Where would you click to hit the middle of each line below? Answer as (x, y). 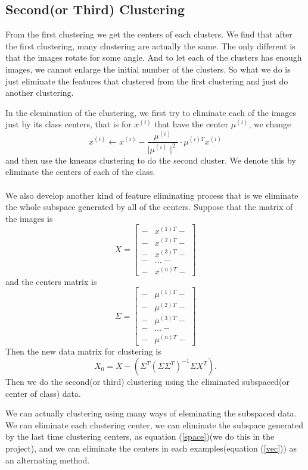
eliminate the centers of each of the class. (80, 172)
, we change (270, 124)
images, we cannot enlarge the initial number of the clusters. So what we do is (148, 69)
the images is (29, 218)
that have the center (192, 124)
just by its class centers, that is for (69, 124)
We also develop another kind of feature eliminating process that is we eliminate (152, 195)
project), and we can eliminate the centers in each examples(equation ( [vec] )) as (151, 448)
